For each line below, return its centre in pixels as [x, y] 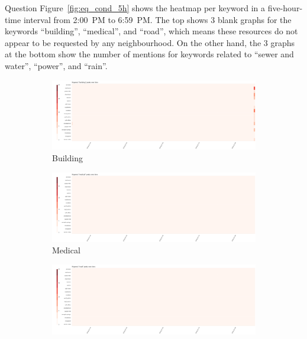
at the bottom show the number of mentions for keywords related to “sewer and [149, 54]
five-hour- [285, 8]
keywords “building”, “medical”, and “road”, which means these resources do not [151, 31]
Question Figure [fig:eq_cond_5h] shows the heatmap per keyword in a [135, 8]
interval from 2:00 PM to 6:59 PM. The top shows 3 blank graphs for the [157, 19]
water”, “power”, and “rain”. [56, 65]
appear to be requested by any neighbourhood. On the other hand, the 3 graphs [150, 42]
